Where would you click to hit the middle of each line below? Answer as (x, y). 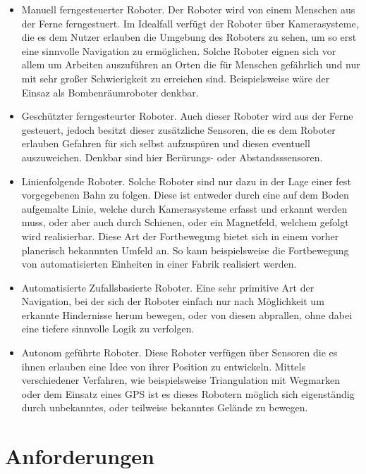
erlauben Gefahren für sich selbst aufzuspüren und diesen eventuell (166, 143)
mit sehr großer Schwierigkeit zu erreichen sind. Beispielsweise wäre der (176, 78)
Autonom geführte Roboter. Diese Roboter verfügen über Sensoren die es (179, 353)
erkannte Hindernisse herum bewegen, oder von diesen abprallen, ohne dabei (187, 314)
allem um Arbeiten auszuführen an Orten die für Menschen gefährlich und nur (191, 64)
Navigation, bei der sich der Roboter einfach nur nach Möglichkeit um (173, 301)
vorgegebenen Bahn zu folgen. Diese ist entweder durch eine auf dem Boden (185, 195)
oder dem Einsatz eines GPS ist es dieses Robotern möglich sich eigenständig (188, 393)
